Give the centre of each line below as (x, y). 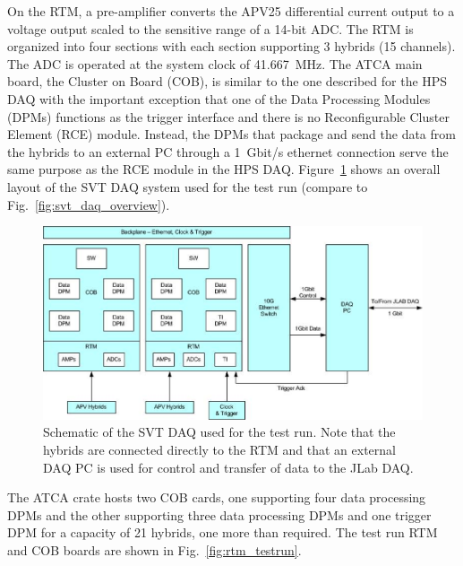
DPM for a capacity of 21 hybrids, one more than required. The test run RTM (223, 532)
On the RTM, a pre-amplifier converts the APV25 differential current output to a (231, 11)
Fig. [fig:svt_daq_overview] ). (89, 204)
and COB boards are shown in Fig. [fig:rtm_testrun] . (154, 549)
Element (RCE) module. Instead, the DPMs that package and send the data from (231, 134)
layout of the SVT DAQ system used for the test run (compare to (188, 186)
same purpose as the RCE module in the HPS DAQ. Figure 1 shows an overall (224, 169)
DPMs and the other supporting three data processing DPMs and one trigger (219, 514)
